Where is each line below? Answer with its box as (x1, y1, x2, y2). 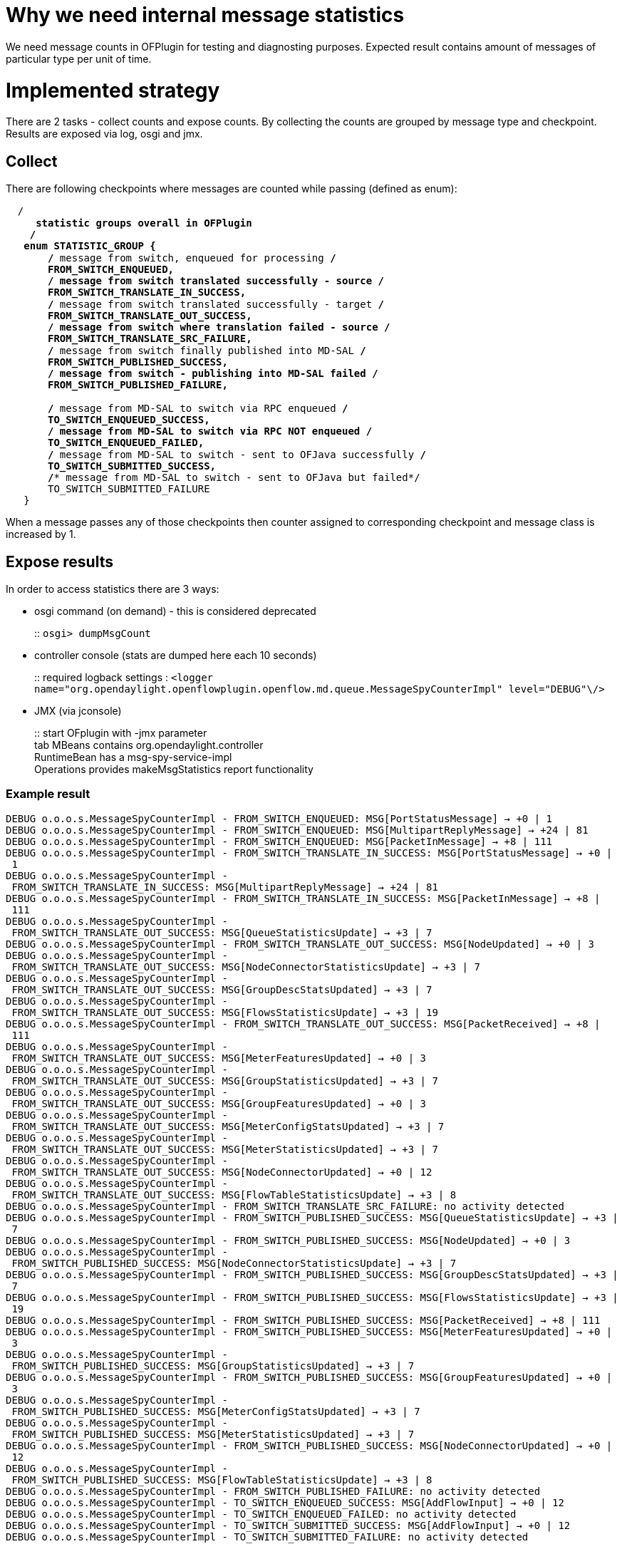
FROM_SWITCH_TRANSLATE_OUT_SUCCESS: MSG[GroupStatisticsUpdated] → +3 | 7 (11, 1074, 438, 1087)
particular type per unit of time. (6, 52, 152, 65)
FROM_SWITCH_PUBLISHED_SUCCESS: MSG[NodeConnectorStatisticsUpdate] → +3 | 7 (11, 1257, 457, 1269)
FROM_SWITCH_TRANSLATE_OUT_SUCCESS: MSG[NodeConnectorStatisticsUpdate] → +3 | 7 (11, 960, 480, 973)
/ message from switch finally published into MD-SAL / (48, 345, 366, 357)
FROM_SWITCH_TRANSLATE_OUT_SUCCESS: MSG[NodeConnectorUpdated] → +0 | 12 (11, 1166, 432, 1178)
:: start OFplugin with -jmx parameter (34, 726, 207, 739)
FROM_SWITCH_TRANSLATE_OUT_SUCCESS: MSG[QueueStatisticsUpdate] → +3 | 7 (11, 926, 432, 938)
